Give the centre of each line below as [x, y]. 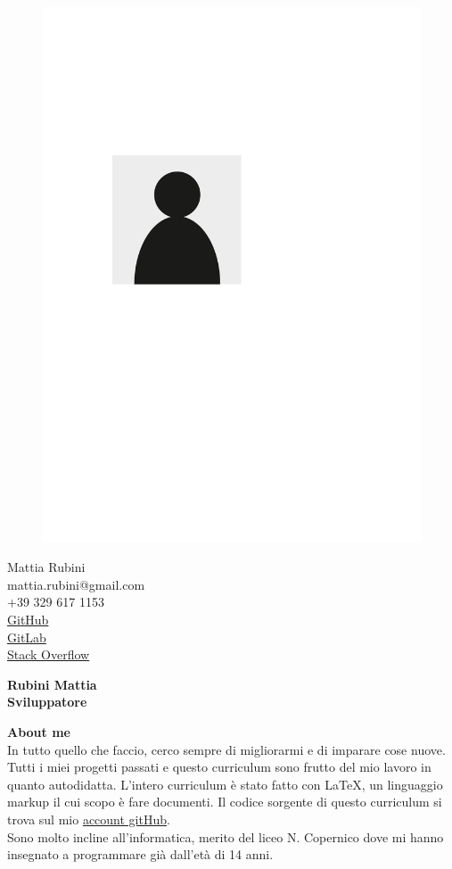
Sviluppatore [47, 702]
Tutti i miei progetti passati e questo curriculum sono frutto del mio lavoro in [219, 767]
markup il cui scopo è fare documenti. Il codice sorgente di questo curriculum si [225, 802]
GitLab [27, 637]
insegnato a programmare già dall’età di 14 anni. [140, 854]
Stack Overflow [49, 654]
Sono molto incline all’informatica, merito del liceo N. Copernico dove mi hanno [226, 836]
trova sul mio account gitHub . [89, 819]
